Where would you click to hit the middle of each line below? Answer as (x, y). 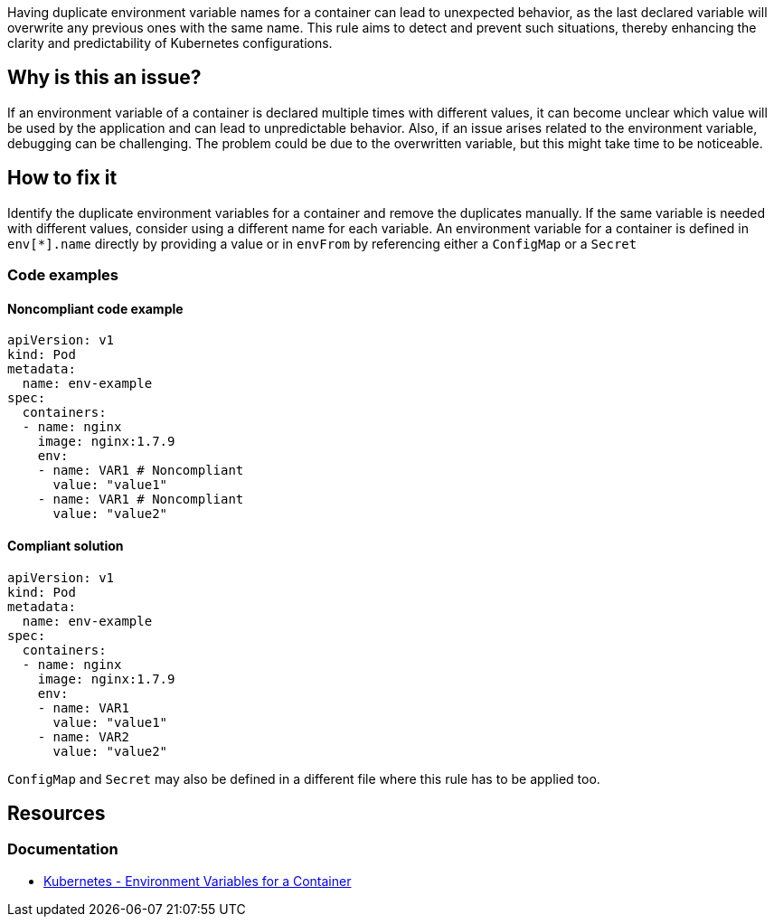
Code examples (63, 275)
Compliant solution (66, 545)
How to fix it (62, 178)
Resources (57, 813)
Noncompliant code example (95, 308)
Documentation (63, 849)
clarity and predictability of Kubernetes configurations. (170, 43)
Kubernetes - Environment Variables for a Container (198, 881)
